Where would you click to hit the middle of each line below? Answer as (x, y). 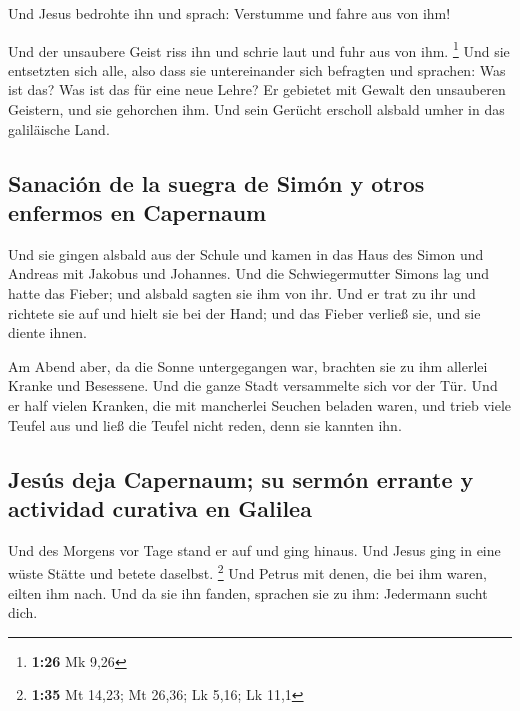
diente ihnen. (47, 332)
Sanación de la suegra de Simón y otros (216, 182)
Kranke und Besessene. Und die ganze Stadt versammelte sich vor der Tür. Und (253, 385)
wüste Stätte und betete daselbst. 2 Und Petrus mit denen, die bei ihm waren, (247, 571)
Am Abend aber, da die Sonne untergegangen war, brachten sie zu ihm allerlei (248, 365)
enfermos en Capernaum (137, 212)
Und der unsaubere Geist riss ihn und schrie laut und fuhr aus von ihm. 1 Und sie (259, 49)
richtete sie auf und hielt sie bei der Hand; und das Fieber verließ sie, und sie (244, 312)
